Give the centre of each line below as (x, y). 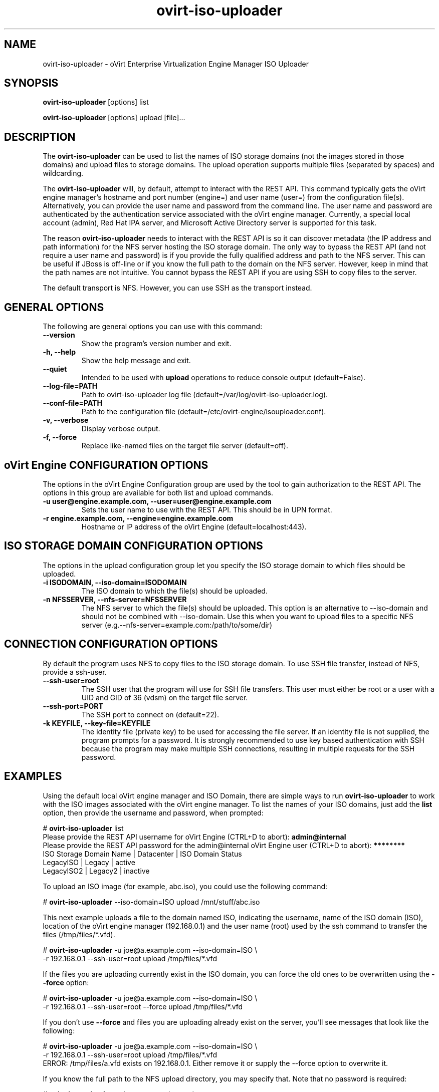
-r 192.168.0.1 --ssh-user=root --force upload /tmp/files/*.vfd (143, 1006)
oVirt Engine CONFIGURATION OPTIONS (106, 465)
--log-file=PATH (70, 386)
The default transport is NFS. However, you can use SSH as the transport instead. (177, 288)
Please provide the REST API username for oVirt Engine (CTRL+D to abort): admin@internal (194, 837)
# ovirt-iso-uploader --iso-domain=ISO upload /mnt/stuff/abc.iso (151, 902)
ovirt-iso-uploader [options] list (96, 102)
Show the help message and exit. (136, 361)
